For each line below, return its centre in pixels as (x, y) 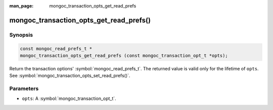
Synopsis (21, 35)
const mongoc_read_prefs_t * (56, 48)
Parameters (24, 89)
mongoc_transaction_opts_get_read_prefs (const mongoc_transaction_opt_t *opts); (124, 56)
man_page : (21, 6)
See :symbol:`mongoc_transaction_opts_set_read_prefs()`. (70, 76)
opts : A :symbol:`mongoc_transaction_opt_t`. (69, 98)
